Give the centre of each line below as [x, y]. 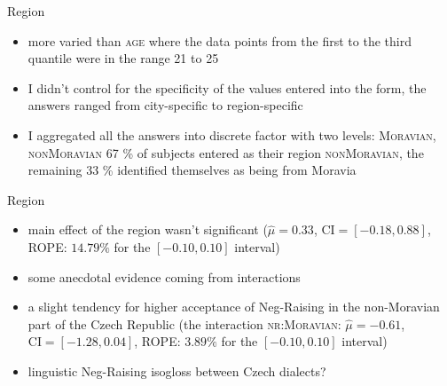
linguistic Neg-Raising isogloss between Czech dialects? [177, 370]
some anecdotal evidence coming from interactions [164, 276]
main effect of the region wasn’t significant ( [148, 229]
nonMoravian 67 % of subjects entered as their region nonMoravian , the [226, 152]
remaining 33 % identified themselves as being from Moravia [192, 170]
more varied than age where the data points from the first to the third [220, 40]
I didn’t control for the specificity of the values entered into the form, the [227, 87]
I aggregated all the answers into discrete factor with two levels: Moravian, [232, 134]
